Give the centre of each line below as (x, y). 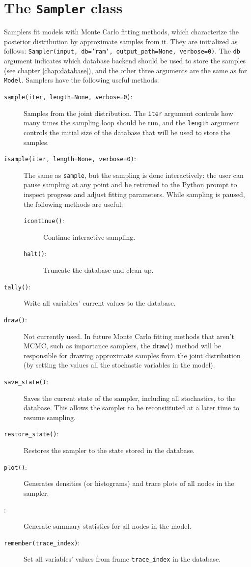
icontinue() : (44, 220)
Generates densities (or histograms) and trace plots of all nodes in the (129, 483)
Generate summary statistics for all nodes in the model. (108, 526)
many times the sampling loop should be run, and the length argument (132, 123)
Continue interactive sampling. (89, 237)
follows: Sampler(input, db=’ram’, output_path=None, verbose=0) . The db (122, 51)
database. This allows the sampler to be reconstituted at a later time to (132, 408)
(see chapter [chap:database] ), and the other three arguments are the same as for (125, 70)
